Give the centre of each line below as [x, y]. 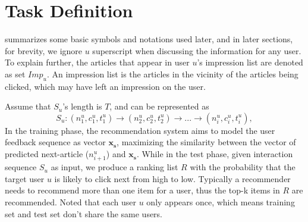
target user [25, 178]
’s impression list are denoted [250, 62]
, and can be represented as [159, 106]
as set [15, 74]
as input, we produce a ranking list [114, 167]
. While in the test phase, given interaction [215, 154]
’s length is [82, 106]
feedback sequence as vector [55, 142]
